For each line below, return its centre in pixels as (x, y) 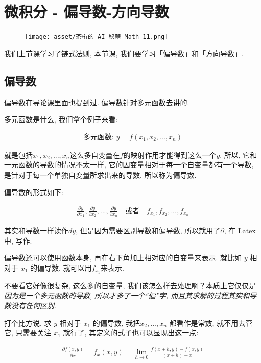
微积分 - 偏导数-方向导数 (87, 11)
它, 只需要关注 (28, 333)
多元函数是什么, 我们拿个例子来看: (61, 119)
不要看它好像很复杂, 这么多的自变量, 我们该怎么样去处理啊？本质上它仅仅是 (130, 285)
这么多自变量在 (95, 154)
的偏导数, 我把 (116, 322)
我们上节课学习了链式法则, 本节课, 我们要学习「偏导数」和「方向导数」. (124, 53)
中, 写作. (18, 240)
